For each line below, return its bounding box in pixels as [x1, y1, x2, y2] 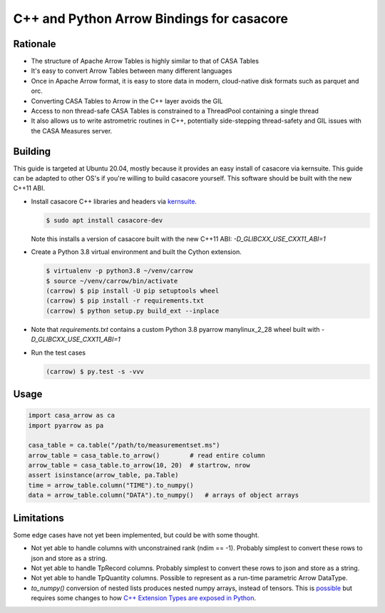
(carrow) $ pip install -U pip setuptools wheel [46, 287, 220, 295]
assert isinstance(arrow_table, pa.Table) [28, 471, 179, 480]
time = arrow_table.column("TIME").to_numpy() [28, 481, 194, 489]
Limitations [13, 512, 64, 524]
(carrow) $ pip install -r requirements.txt [46, 297, 205, 305]
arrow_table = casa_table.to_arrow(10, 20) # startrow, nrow [28, 461, 250, 470]
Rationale [13, 38, 56, 50]
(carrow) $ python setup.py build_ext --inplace [46, 307, 220, 315]
